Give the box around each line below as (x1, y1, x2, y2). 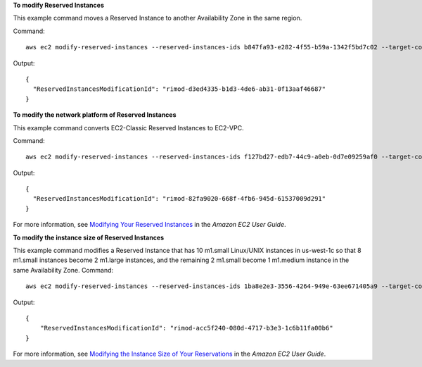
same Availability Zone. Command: (13, 266, 114, 274)
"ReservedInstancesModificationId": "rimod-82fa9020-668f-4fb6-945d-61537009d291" (32, 194, 326, 203)
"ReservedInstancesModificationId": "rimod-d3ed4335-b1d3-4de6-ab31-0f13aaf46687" (32, 85, 326, 93)
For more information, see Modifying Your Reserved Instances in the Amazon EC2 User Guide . (13, 220, 286, 229)
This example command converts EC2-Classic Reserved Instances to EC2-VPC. (13, 123, 244, 132)
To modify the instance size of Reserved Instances (13, 233, 165, 242)
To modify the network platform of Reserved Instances (13, 111, 177, 119)
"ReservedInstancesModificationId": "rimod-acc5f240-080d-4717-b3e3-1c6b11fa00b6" (39, 324, 333, 332)
